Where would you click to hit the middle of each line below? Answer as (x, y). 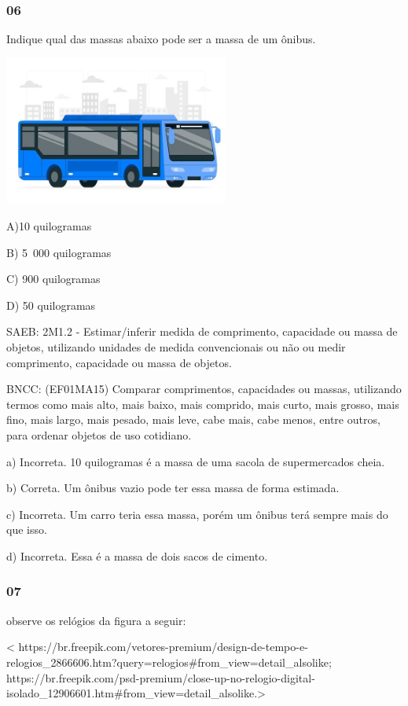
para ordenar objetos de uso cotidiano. (99, 434)
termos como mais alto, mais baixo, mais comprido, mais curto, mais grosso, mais (203, 404)
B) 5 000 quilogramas (59, 252)
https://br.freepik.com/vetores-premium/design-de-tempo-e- (163, 647)
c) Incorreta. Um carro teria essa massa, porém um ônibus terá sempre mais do (197, 514)
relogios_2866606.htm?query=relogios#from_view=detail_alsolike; (169, 662)
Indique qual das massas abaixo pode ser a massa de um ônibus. (161, 39)
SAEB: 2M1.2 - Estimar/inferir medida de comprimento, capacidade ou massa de (202, 331)
